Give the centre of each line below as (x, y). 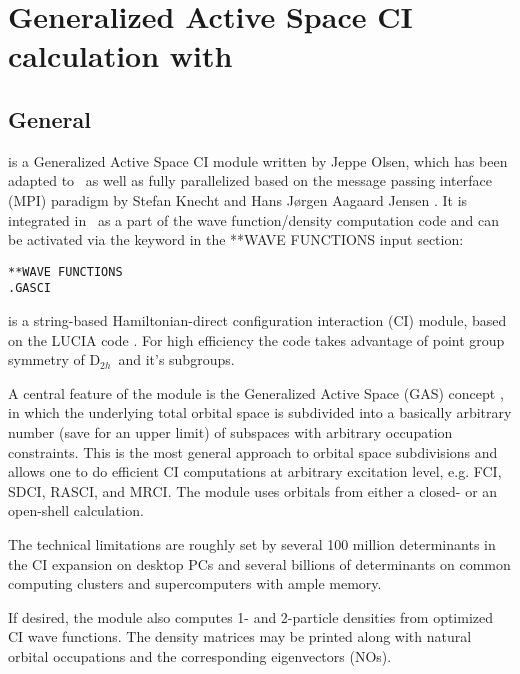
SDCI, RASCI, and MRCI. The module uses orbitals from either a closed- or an (253, 490)
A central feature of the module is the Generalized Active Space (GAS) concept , (256, 392)
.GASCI (29, 288)
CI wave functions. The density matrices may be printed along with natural (240, 636)
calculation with (120, 55)
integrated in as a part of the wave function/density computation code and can (254, 219)
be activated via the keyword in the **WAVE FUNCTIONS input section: (236, 239)
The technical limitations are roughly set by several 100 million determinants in (252, 543)
